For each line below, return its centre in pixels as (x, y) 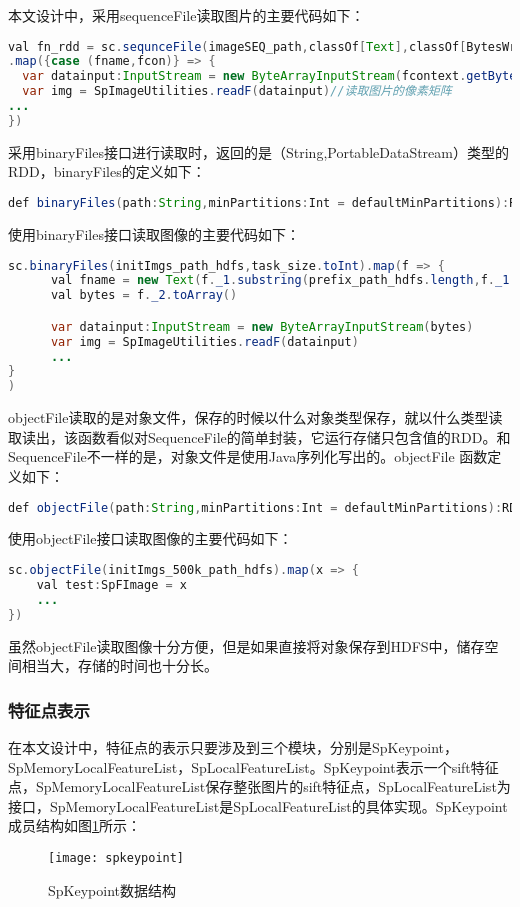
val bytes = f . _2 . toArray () (144, 295)
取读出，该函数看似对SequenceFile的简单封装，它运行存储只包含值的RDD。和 (259, 436)
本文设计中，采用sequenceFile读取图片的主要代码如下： (186, 15)
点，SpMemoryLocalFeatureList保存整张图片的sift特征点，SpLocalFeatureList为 (259, 786)
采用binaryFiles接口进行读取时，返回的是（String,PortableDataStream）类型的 (258, 151)
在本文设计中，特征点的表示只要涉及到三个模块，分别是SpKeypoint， (233, 746)
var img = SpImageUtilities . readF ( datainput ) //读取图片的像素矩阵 (237, 91)
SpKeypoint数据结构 (112, 889)
